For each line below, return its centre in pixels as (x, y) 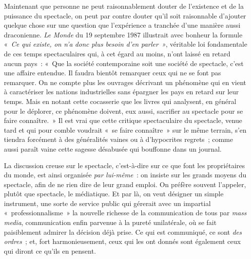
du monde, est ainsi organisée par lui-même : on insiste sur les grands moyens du (125, 175)
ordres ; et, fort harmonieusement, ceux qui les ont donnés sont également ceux (122, 241)
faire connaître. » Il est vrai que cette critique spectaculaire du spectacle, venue (123, 120)
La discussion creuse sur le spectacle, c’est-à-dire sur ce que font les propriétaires (125, 165)
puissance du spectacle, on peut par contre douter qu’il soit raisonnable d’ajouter (125, 15)
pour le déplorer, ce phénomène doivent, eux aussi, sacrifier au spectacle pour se (124, 111)
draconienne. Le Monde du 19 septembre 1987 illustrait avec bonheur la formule (123, 34)
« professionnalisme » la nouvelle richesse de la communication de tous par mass (125, 213)
